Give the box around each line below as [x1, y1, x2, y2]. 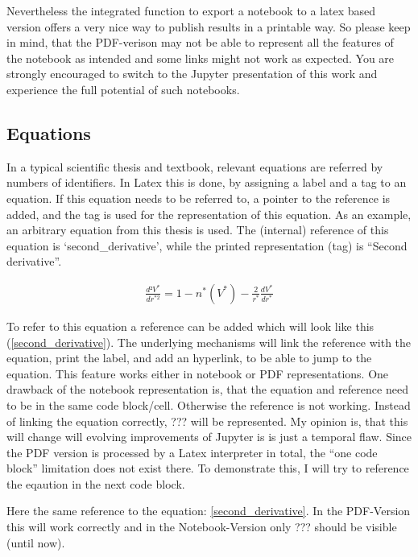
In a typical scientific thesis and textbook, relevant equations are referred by [6, 158, 383, 175]
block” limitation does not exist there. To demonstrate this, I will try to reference [6, 460, 409, 477]
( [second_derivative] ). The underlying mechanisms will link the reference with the [6, 333, 412, 350]
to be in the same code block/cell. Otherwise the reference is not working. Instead [6, 396, 411, 413]
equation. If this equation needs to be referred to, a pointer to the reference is [6, 189, 391, 206]
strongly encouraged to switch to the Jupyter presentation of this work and [6, 65, 378, 82]
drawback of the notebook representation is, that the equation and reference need [6, 381, 408, 398]
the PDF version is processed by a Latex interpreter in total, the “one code [6, 444, 378, 460]
